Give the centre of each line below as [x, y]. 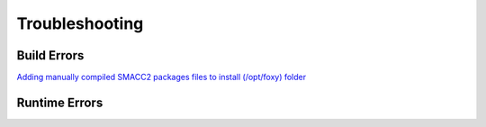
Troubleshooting [80, 23]
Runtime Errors [60, 102]
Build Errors [50, 55]
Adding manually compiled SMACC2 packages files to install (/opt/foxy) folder [162, 77]
